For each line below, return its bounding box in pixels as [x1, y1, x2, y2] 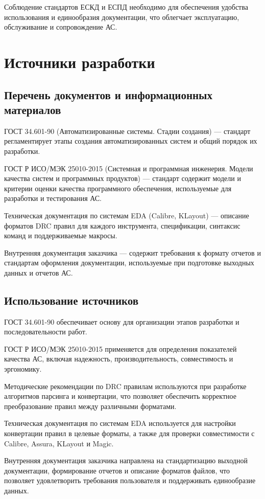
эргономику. [4, 364, 42, 374]
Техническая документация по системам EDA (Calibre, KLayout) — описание [4, 210, 249, 220]
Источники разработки [4, 51, 155, 72]
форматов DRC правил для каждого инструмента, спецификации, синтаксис [4, 220, 240, 231]
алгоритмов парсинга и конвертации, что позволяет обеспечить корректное [4, 391, 236, 401]
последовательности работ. [4, 326, 87, 337]
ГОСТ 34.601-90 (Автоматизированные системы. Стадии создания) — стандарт [4, 125, 251, 136]
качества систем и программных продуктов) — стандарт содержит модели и [4, 173, 241, 184]
